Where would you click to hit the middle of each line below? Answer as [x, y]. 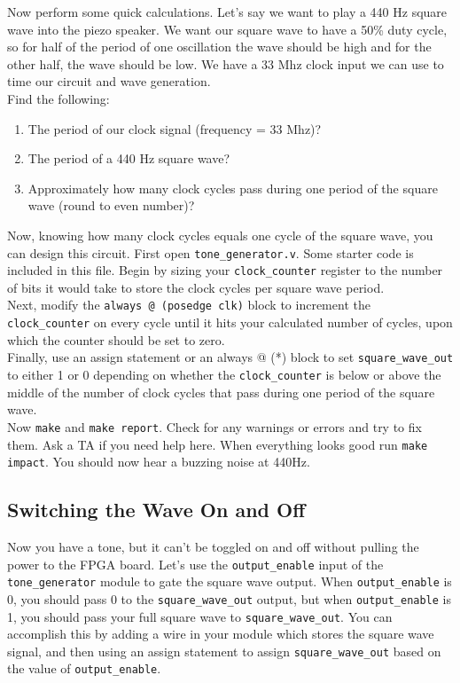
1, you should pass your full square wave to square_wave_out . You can [200, 616]
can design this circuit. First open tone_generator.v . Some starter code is [211, 252]
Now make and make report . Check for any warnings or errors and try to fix [214, 426]
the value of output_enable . [84, 668]
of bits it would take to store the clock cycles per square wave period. [196, 287]
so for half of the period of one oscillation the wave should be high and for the [219, 47]
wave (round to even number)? [111, 205]
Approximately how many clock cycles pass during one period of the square [233, 188]
